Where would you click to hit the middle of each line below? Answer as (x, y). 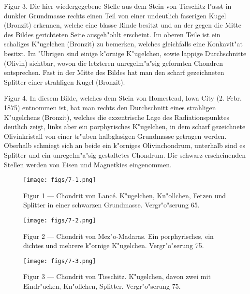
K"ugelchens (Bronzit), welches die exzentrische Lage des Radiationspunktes (117, 117)
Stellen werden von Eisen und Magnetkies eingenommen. (88, 164)
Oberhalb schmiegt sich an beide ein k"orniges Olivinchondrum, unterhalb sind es (125, 145)
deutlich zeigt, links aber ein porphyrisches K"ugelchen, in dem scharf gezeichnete (125, 126)
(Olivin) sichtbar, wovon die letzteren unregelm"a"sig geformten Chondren (113, 63)
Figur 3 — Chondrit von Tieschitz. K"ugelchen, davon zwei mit (117, 276)
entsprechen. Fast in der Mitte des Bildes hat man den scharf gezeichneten (114, 72)
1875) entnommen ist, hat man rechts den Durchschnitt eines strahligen (110, 107)
